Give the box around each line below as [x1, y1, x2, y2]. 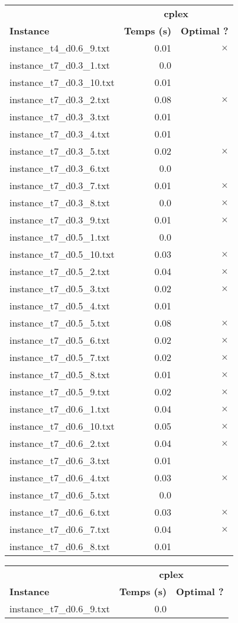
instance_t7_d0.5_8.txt [9, 368, 110, 381]
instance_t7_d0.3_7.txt [9, 178, 110, 192]
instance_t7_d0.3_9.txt [9, 213, 110, 226]
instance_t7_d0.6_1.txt [9, 402, 110, 416]
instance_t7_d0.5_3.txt [9, 282, 110, 295]
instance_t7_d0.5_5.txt [9, 316, 110, 330]
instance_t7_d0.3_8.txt [9, 196, 110, 209]
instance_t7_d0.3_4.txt [9, 127, 110, 140]
